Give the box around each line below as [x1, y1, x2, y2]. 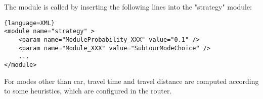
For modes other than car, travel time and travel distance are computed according [4, 75, 259, 86]
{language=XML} [4, 19, 55, 27]
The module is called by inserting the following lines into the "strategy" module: [4, 2, 252, 12]
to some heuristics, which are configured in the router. [4, 85, 172, 96]
